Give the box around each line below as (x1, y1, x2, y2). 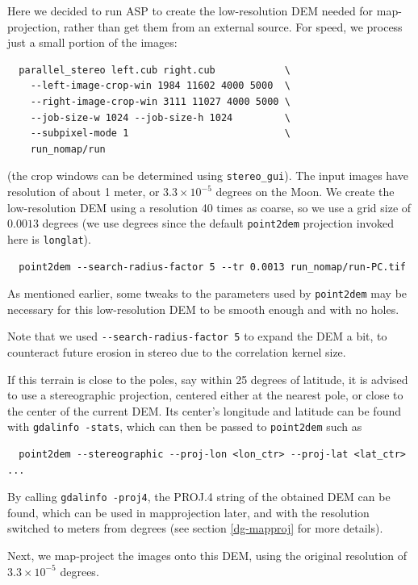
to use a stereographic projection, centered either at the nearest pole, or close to (7, 387, 403, 403)
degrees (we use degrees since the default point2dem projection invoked (42, 215, 395, 232)
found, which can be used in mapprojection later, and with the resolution (7, 504, 370, 520)
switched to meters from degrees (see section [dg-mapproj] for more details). (7, 520, 383, 537)
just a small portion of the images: (7, 34, 178, 51)
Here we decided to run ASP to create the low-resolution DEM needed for (7, 2, 374, 19)
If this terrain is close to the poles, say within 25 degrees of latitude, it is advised (7, 370, 408, 387)
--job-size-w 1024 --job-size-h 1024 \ (30, 111, 291, 123)
